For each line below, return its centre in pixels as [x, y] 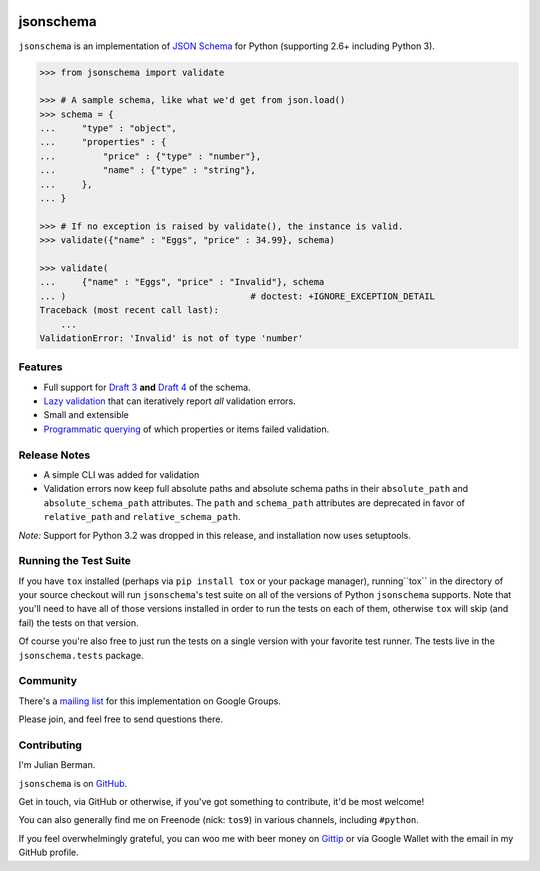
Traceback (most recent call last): [129, 310]
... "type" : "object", [108, 128]
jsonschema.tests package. [81, 655]
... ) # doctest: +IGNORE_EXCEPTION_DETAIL [237, 296]
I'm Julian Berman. [57, 765]
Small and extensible [86, 415]
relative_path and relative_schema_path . [142, 517]
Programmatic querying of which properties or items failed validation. [186, 429]
